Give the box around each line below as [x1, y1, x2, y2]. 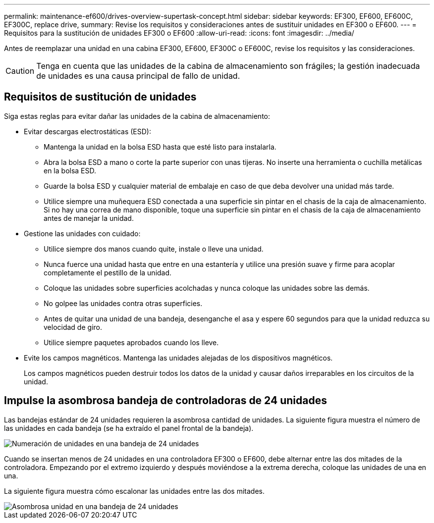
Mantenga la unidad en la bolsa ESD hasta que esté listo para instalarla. [44, 142, 276, 151]
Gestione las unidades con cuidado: [24, 229, 141, 238]
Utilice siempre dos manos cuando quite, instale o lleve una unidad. [44, 244, 264, 253]
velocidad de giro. [44, 322, 102, 331]
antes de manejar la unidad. [44, 213, 134, 222]
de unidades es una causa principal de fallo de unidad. [36, 71, 240, 81]
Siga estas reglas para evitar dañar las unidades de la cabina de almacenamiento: [4, 111, 270, 120]
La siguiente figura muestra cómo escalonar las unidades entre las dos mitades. [4, 486, 265, 495]
